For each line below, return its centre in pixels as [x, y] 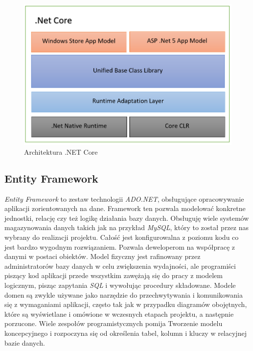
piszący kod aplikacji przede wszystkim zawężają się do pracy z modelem [114, 275]
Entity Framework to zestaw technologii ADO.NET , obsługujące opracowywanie [124, 199]
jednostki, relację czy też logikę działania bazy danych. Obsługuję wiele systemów [127, 218]
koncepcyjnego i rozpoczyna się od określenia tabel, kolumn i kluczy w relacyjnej [126, 333]
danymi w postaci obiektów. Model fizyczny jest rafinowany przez [103, 256]
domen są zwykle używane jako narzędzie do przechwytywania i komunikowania [124, 294]
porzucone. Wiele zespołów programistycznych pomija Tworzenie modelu [114, 323]
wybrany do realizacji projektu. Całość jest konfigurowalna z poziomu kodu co [122, 237]
